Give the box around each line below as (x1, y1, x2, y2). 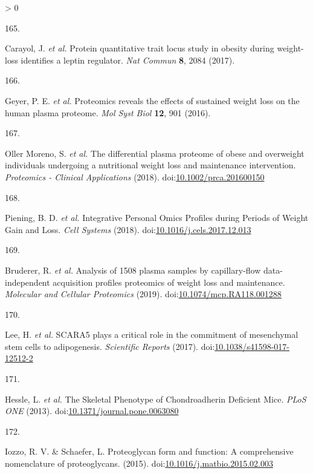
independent (5, 275, 50, 288)
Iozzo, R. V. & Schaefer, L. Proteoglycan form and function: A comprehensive (5, 445, 294, 458)
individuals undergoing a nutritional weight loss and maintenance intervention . (5, 159, 296, 171)
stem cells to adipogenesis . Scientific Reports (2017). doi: (5, 340, 215, 352)
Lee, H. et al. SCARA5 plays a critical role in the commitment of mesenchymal (5, 328, 298, 341)
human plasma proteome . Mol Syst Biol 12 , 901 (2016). (5, 106, 211, 119)
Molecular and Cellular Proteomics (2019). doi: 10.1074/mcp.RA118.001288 (5, 288, 282, 300)
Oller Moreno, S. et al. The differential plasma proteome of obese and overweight (5, 146, 305, 159)
